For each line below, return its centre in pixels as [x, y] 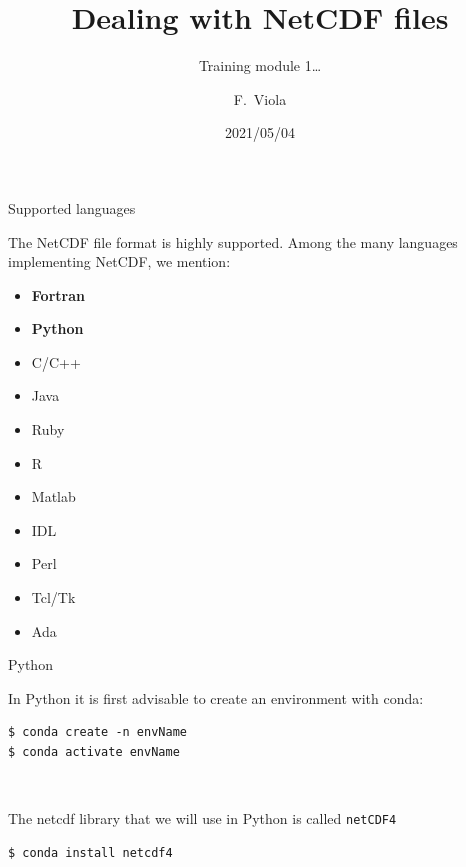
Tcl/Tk [53, 597]
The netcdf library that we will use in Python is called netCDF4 [202, 818]
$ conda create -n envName [97, 732]
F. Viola [260, 98]
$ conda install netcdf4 [90, 852]
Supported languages [72, 207]
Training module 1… [260, 65]
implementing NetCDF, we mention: [119, 261]
